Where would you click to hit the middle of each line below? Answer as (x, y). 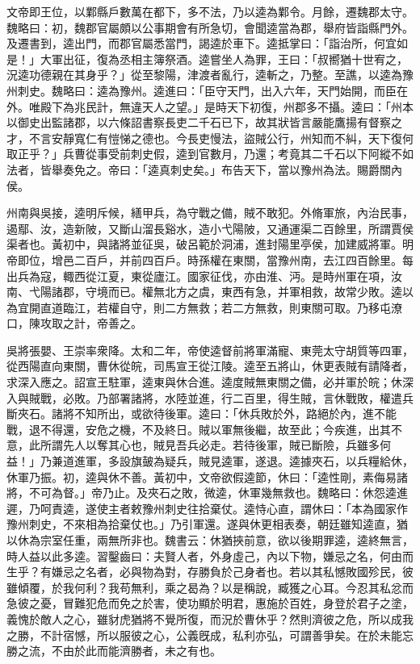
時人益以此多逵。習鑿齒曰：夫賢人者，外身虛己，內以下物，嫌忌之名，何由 (204, 555)
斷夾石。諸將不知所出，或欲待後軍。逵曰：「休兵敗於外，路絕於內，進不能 (202, 413)
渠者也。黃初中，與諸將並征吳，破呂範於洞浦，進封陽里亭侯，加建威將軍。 (204, 244)
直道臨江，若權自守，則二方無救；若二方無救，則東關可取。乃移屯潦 (221, 307)
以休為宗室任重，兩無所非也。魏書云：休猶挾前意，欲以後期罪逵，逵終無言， (210, 540)
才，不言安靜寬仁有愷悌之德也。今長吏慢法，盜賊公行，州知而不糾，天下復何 (210, 138)
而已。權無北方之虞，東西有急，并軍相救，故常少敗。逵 (255, 292)
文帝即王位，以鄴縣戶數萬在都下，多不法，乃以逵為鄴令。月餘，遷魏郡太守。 (210, 11)
